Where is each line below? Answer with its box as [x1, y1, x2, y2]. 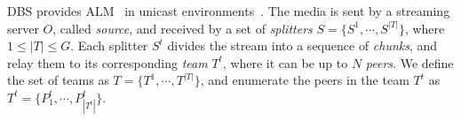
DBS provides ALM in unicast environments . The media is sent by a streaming [7, 2, 450, 19]
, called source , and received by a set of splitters [52, 19, 313, 37]
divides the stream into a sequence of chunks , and [167, 36, 438, 55]
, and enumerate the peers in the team [200, 71, 409, 89]
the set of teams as [7, 71, 109, 89]
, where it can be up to [222, 53, 348, 72]
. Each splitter [70, 36, 148, 55]
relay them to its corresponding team [7, 53, 208, 72]
